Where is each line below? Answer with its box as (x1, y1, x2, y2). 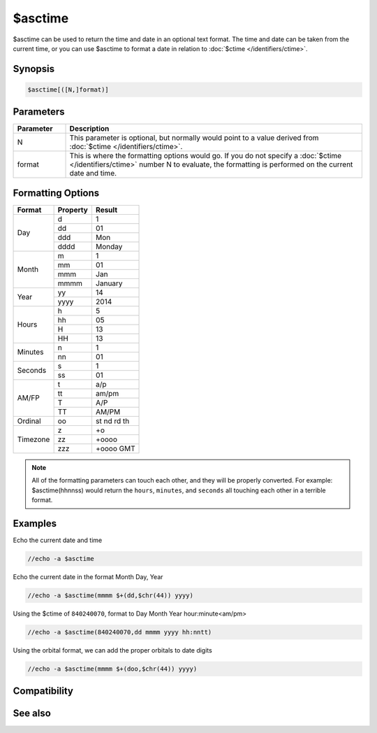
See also (13, 707, 52, 720)
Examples (13, 518, 57, 529)
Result (95, 205, 118, 215)
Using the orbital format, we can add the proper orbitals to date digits (13, 646, 212, 654)
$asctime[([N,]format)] (27, 85, 110, 94)
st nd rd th (95, 416, 130, 426)
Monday (95, 241, 123, 251)
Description (69, 124, 110, 134)
